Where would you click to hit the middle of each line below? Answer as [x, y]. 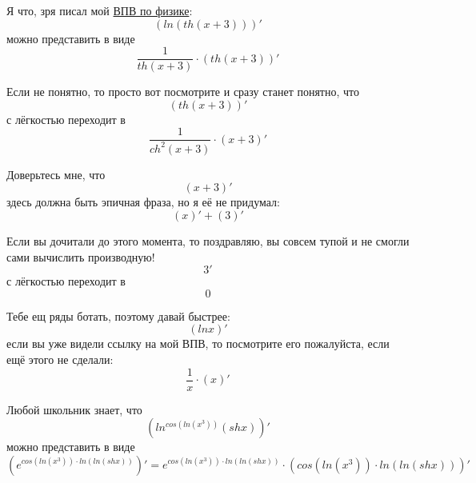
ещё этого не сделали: [60, 359]
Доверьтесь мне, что [56, 174]
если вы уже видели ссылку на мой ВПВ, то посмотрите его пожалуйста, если [198, 343]
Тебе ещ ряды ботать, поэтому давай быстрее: [118, 315]
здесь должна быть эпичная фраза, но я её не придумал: [143, 202]
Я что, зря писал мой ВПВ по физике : [100, 10]
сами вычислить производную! [81, 256]
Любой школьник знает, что [74, 409]
